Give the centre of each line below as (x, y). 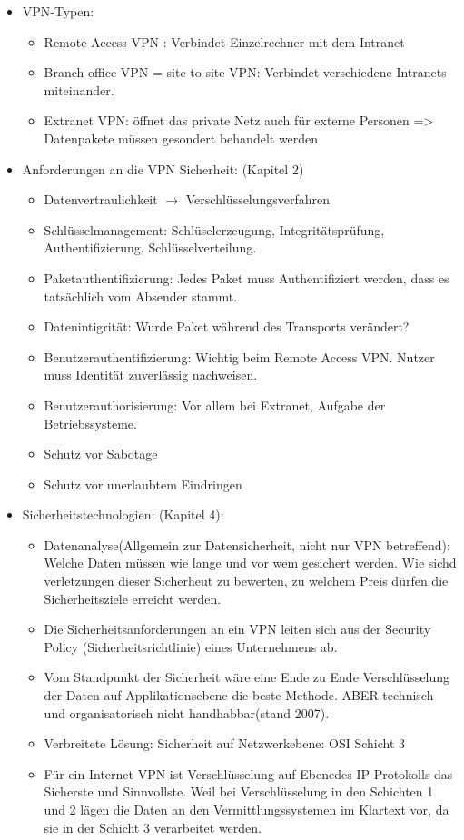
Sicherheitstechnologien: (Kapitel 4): (123, 514)
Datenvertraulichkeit (101, 199)
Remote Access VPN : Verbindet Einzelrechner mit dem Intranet (224, 41)
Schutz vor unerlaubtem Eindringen (143, 484)
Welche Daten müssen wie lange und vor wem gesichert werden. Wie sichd (250, 563)
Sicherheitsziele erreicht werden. (133, 598)
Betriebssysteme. (90, 423)
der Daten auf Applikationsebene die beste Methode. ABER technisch (239, 695)
